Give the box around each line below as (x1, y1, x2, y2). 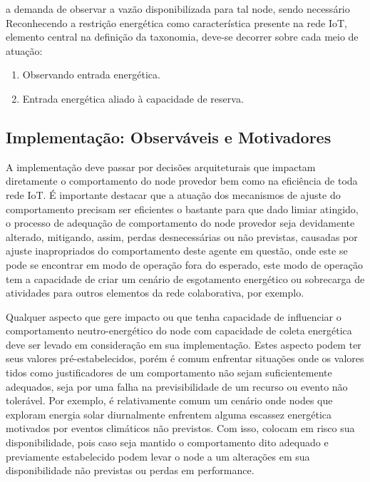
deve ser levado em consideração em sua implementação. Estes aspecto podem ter (6, 337, 361, 352)
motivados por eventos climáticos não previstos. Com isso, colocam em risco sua (6, 421, 355, 436)
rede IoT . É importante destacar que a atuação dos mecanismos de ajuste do (6, 187, 341, 202)
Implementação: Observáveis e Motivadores (6, 125, 332, 148)
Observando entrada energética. (22, 67, 160, 82)
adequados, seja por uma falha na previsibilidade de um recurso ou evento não (6, 379, 348, 394)
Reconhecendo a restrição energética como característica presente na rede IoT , (6, 15, 347, 30)
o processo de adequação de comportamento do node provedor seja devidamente (6, 215, 355, 230)
